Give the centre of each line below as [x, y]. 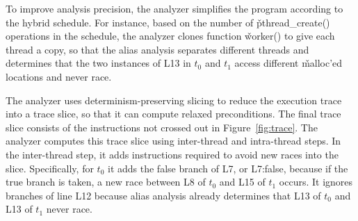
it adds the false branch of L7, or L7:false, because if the [228, 168]
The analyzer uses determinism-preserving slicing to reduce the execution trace [174, 100]
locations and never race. [59, 76]
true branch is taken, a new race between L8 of [106, 182]
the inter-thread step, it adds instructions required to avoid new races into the [172, 154]
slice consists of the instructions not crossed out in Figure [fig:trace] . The [162, 127]
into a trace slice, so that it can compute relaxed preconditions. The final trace [173, 114]
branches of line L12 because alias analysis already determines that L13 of [163, 195]
